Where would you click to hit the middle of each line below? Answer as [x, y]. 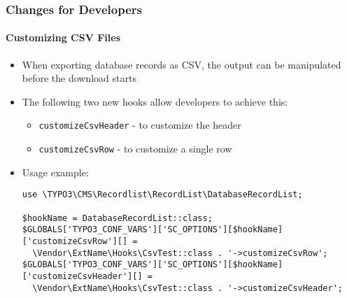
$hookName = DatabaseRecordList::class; [117, 218]
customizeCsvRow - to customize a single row [135, 149]
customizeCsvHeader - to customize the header [140, 125]
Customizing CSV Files [63, 37]
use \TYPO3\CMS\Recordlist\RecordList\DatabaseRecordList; [162, 195]
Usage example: [55, 172]
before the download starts [79, 78]
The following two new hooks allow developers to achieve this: [155, 101]
